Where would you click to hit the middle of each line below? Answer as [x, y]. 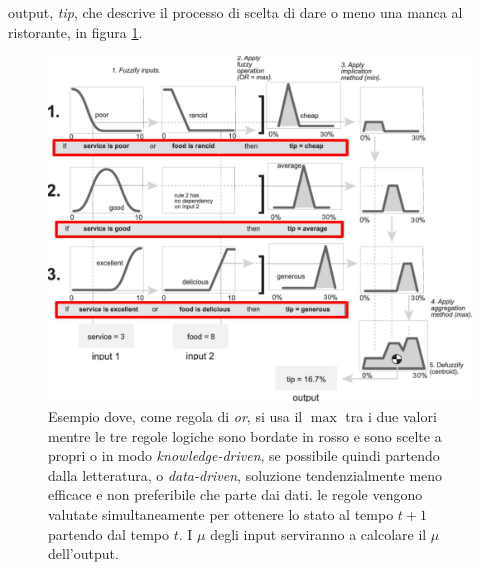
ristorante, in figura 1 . [75, 31]
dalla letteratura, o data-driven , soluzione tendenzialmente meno [245, 474]
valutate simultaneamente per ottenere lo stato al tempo [221, 513]
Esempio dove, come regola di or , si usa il [175, 415]
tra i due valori [391, 415]
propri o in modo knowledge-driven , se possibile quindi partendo [244, 455]
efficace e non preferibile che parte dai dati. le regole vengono [235, 494]
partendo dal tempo [109, 533]
